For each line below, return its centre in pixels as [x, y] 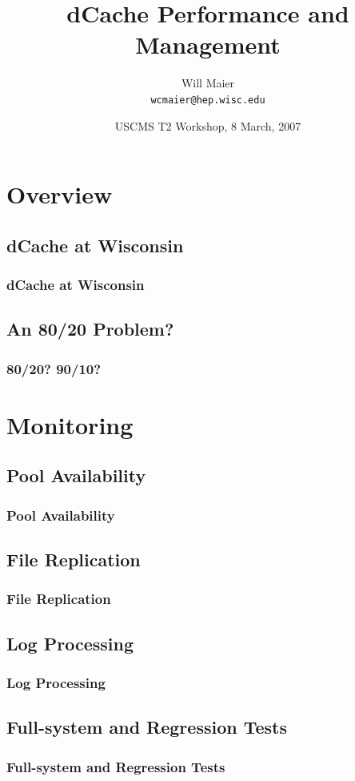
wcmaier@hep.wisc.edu [208, 100]
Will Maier [208, 83]
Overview [60, 194]
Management [208, 44]
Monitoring [70, 424]
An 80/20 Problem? [90, 329]
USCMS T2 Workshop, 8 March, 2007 [208, 125]
